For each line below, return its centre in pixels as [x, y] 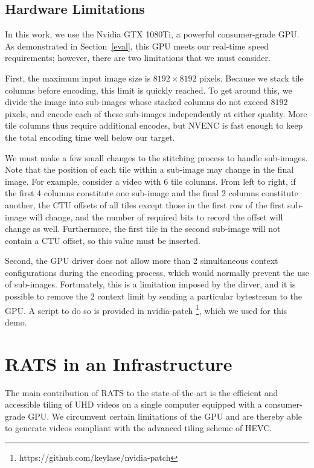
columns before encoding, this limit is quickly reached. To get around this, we [149, 90]
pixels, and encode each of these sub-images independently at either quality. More [156, 113]
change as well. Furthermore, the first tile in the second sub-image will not [143, 229]
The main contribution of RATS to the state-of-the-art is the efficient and [142, 392]
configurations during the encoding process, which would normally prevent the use [157, 272]
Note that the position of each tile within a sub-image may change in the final [149, 169]
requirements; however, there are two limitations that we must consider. [138, 58]
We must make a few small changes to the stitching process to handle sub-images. [156, 157]
